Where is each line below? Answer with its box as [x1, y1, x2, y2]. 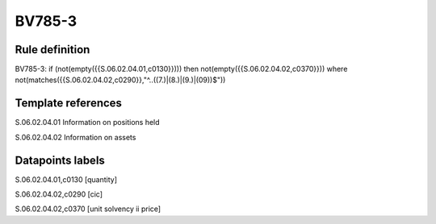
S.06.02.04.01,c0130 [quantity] [15, 174, 117, 185]
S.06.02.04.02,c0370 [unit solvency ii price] [15, 204, 161, 214]
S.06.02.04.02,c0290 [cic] [15, 189, 103, 199]
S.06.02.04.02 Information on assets [15, 132, 136, 142]
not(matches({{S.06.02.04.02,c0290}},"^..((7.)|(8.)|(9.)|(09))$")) [15, 75, 226, 85]
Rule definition [15, 43, 90, 56]
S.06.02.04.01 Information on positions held [15, 118, 161, 127]
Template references [15, 97, 123, 110]
